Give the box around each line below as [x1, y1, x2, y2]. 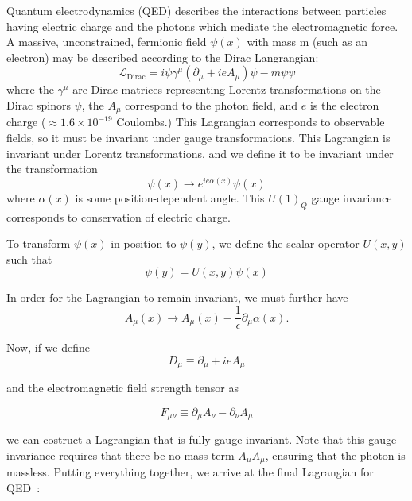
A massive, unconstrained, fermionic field [6, 33, 207, 50]
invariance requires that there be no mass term [6, 446, 235, 463]
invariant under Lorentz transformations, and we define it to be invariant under [6, 145, 394, 161]
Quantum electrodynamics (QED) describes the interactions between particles [6, 2, 387, 18]
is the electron [309, 96, 379, 113]
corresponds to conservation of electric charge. [6, 208, 231, 225]
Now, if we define [6, 339, 90, 356]
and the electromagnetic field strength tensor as [6, 380, 239, 396]
